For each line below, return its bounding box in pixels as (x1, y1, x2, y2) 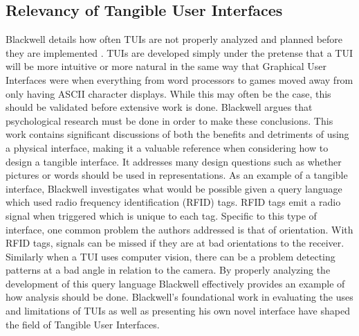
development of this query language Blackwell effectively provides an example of (6, 276, 345, 290)
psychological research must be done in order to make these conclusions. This (6, 113, 333, 127)
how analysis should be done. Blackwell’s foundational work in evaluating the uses (6, 290, 353, 304)
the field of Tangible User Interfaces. (6, 317, 160, 331)
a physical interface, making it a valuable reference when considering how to (6, 140, 329, 154)
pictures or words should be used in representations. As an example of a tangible (6, 168, 348, 182)
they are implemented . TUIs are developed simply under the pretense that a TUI (6, 45, 353, 60)
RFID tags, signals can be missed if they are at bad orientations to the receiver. (6, 236, 344, 250)
